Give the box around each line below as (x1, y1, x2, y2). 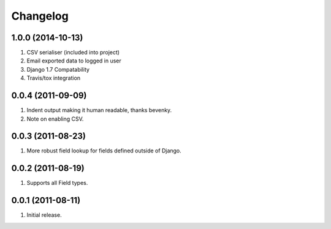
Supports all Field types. (26, 179, 88, 187)
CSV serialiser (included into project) (26, 49, 120, 56)
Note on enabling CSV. (26, 115, 84, 122)
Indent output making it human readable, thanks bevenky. (26, 107, 172, 114)
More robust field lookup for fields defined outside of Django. (26, 147, 182, 154)
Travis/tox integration (26, 74, 81, 82)
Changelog (11, 9, 69, 23)
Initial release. (26, 211, 62, 219)
